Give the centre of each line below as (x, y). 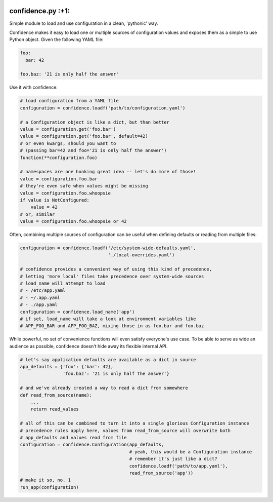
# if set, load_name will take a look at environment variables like (108, 319)
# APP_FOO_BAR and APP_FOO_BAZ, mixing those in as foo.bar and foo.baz (112, 326)
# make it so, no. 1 (45, 480)
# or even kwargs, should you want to (68, 143)
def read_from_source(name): (56, 395)
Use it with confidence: (33, 87)
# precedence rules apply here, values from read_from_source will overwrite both (125, 430)
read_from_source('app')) (161, 473)
